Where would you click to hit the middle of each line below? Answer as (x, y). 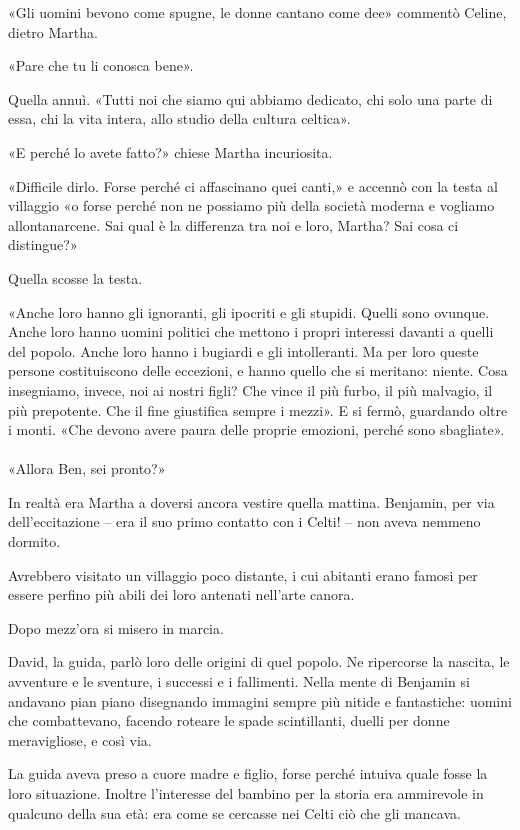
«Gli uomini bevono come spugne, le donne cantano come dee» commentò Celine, (257, 12)
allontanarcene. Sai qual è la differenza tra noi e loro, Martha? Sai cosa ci (233, 224)
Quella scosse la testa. (75, 277)
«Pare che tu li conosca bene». (101, 65)
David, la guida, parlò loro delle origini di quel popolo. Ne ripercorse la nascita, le (259, 661)
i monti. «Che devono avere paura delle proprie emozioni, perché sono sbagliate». (256, 429)
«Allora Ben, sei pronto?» (87, 468)
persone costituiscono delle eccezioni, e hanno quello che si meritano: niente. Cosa (258, 370)
